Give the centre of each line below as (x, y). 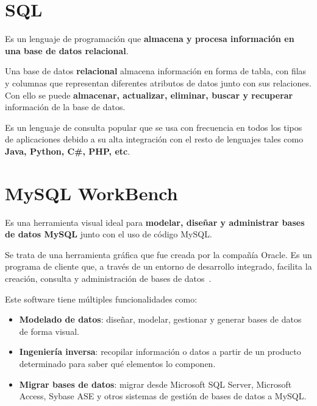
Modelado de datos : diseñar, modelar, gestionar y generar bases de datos (160, 319)
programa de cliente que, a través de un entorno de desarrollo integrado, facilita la (158, 266)
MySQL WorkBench (91, 193)
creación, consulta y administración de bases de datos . (108, 278)
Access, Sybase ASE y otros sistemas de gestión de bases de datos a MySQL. (163, 396)
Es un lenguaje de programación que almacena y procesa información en (150, 39)
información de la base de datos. (65, 107)
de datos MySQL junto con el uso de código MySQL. (109, 234)
